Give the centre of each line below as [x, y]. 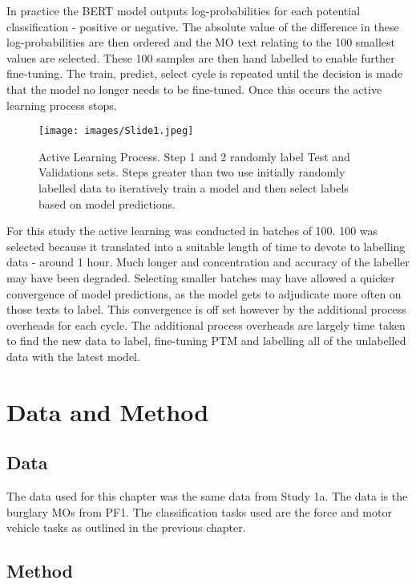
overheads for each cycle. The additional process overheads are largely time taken [206, 324]
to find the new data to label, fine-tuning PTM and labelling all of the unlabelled [206, 341]
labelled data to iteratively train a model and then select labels [194, 188]
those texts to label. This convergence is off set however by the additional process [206, 309]
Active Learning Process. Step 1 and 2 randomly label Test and [194, 156]
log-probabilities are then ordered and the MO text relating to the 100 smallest [201, 42]
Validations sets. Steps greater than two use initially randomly [192, 172]
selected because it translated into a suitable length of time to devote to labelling [206, 246]
